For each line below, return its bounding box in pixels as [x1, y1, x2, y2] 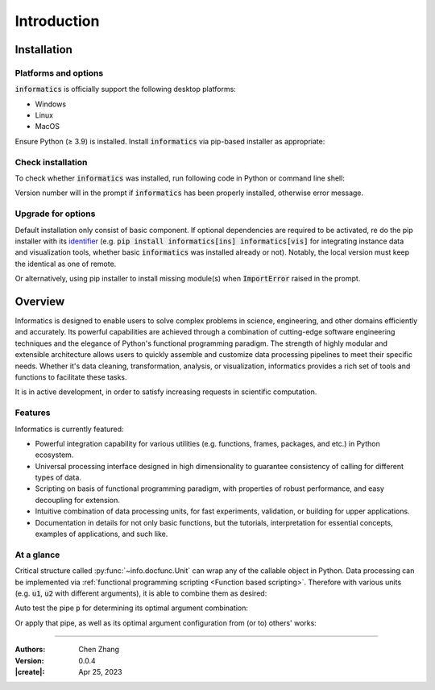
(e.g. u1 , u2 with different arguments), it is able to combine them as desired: [14, 588, 267, 598]
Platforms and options [14, 67, 104, 78]
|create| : [14, 667, 45, 676]
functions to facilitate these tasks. [14, 372, 128, 382]
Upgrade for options [14, 208, 96, 219]
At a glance [14, 549, 60, 560]
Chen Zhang [78, 645, 120, 655]
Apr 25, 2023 [78, 667, 122, 676]
